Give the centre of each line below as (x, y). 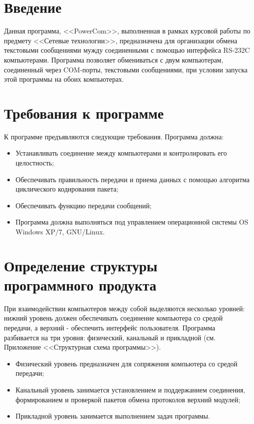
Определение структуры (81, 265)
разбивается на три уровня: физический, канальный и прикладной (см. (110, 337)
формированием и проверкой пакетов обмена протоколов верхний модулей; (128, 399)
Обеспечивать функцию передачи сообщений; (84, 205)
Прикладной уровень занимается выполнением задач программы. (113, 416)
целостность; (35, 163)
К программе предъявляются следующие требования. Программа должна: (114, 136)
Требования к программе (84, 113)
